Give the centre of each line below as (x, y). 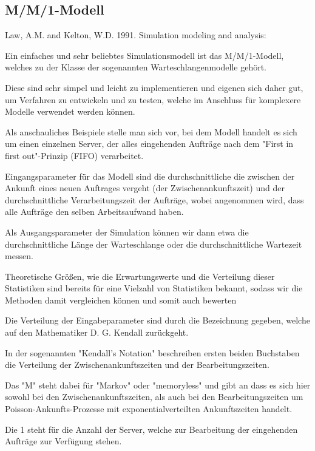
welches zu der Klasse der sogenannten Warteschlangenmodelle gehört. (136, 67)
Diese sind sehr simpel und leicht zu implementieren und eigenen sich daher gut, (154, 87)
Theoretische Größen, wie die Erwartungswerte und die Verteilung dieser (140, 276)
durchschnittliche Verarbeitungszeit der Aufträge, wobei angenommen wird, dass (154, 199)
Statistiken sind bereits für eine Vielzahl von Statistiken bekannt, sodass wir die (154, 288)
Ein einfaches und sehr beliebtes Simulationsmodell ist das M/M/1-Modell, (144, 55)
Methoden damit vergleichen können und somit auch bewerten (121, 300)
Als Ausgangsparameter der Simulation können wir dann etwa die (127, 232)
